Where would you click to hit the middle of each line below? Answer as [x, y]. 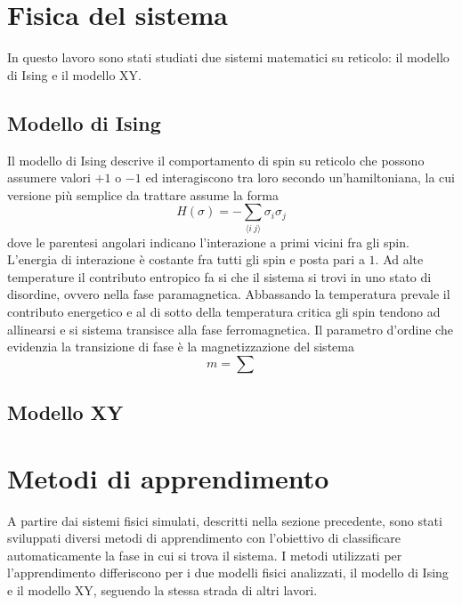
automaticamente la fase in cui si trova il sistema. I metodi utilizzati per [205, 555]
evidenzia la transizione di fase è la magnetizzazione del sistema [181, 347]
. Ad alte [399, 259]
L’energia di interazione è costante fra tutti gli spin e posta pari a [186, 259]
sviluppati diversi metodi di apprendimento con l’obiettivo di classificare [204, 538]
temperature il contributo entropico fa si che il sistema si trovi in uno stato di [219, 276]
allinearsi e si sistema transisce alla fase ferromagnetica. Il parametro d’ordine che [230, 329]
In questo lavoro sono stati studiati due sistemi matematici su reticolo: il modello [228, 57]
